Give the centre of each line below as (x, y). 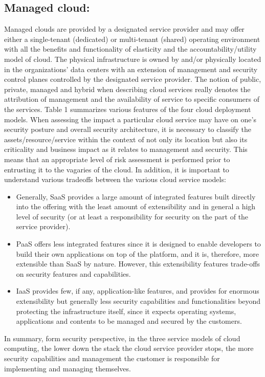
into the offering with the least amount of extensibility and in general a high (136, 206)
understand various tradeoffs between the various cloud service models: (115, 179)
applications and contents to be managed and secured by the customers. (129, 321)
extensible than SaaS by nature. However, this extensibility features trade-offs (138, 264)
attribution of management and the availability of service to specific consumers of (132, 99)
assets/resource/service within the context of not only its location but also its (126, 139)
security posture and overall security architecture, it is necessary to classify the (128, 129)
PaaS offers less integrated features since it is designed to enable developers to (138, 244)
